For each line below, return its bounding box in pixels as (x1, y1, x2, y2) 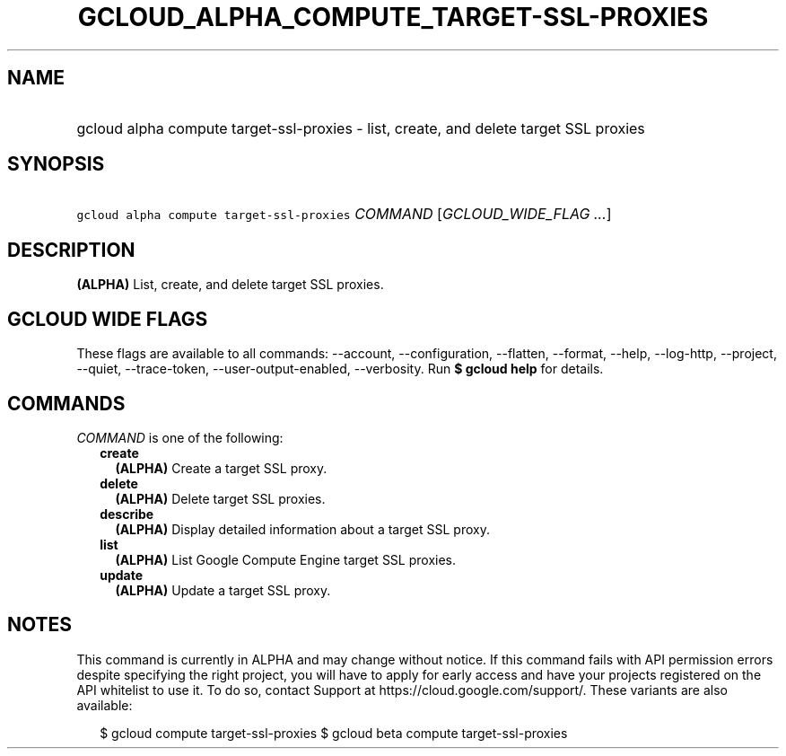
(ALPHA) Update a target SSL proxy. (115, 582, 331, 598)
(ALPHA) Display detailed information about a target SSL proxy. (115, 521, 490, 537)
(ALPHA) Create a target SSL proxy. (115, 460, 327, 476)
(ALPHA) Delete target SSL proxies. (115, 490, 326, 506)
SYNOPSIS (7, 153, 105, 176)
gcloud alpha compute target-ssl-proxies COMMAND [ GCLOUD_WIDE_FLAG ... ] (76, 205, 612, 224)
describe (100, 505, 154, 522)
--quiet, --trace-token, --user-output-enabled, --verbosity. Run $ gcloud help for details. (76, 361, 604, 377)
